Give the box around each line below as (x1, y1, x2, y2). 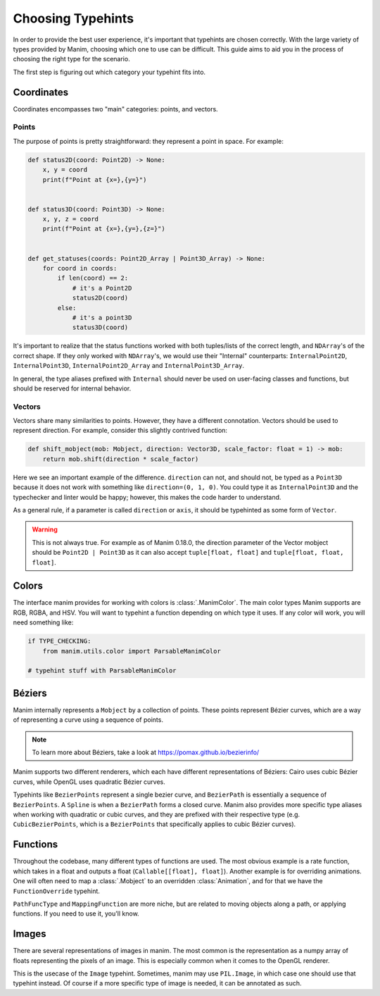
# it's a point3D (72, 314, 132, 321)
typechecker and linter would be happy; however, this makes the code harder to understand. (13, 493, 281, 501)
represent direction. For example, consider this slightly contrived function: (13, 426, 228, 435)
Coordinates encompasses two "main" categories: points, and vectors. (13, 104, 218, 113)
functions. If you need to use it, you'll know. (13, 909, 140, 918)
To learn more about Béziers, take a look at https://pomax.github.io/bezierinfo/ (32, 748, 260, 757)
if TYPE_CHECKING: (27, 637, 91, 645)
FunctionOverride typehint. (13, 887, 100, 895)
